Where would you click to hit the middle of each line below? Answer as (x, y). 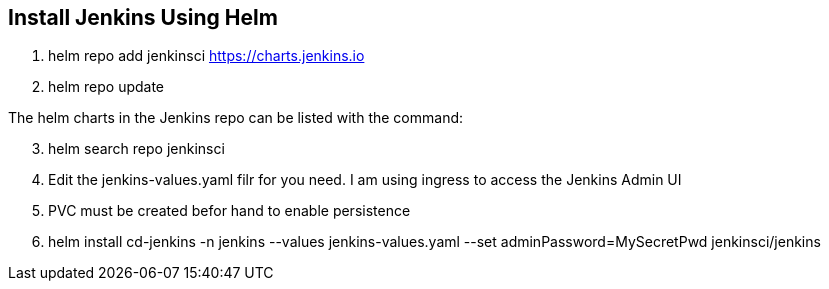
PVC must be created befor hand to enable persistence (229, 211)
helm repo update (106, 87)
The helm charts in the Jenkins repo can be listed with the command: (236, 118)
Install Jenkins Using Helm (143, 17)
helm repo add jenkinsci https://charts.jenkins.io (206, 56)
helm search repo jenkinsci (136, 149)
